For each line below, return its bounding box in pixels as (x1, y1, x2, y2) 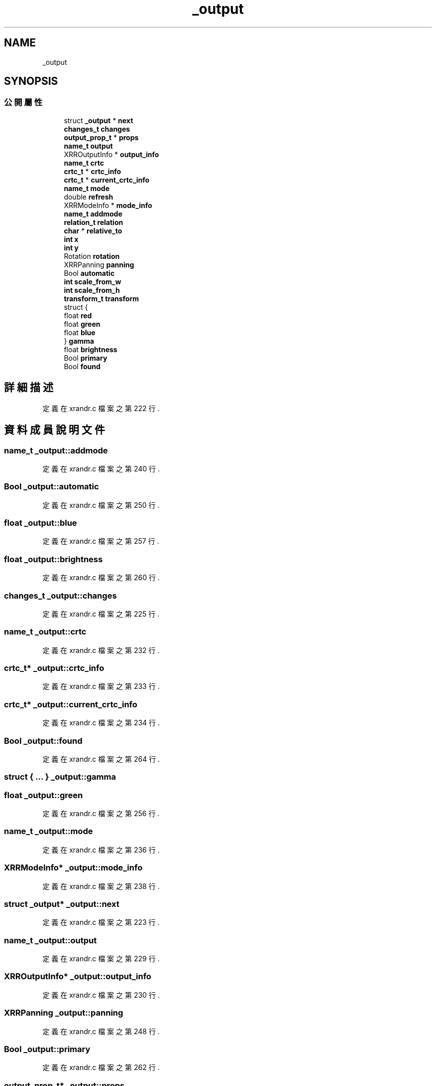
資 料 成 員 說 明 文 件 (4, 424, 105, 436)
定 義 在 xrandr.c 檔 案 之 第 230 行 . (42, 990, 160, 999)
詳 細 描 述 (4, 381, 53, 394)
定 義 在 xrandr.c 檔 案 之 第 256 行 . (42, 809, 160, 818)
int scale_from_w (64, 277, 121, 286)
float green (64, 319, 101, 328)
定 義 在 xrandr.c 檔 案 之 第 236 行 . (42, 845, 160, 854)
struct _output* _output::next (4, 898, 119, 909)
